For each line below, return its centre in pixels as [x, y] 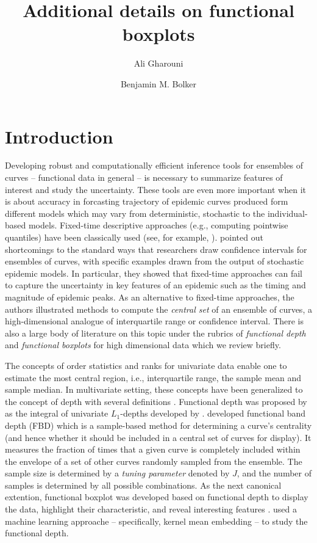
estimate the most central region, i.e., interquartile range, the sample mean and [153, 377]
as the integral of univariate [57, 413]
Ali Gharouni [158, 63]
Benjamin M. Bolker [158, 83]
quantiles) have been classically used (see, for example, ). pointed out [134, 237]
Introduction [59, 136]
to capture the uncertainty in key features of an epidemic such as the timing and [155, 285]
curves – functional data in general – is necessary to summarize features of [144, 177]
